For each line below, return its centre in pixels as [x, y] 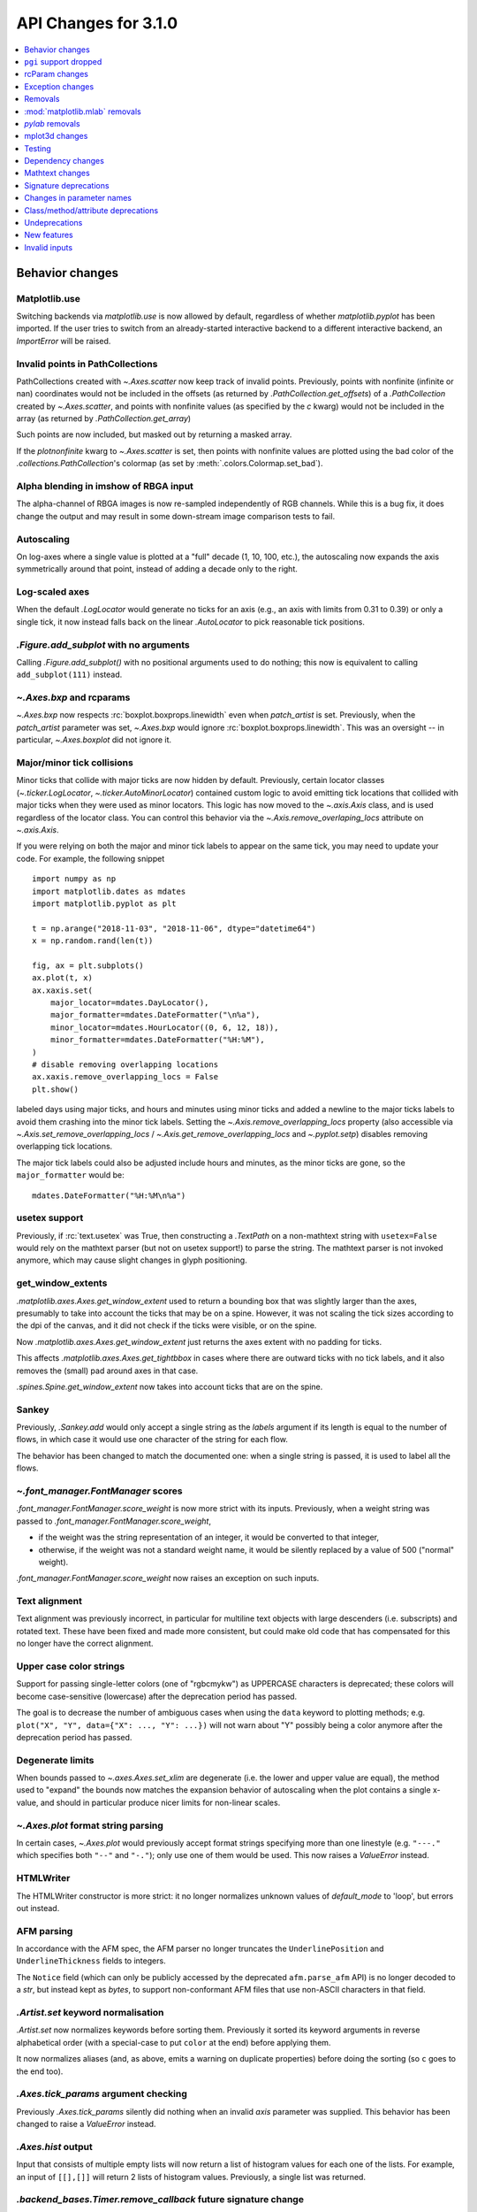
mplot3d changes [56, 136]
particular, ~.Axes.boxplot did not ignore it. [94, 740]
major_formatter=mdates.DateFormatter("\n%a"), [155, 1015]
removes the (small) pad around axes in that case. [107, 1371]
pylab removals [52, 123]
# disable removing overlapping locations [125, 1065]
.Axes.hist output [54, 2147]
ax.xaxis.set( [62, 990]
